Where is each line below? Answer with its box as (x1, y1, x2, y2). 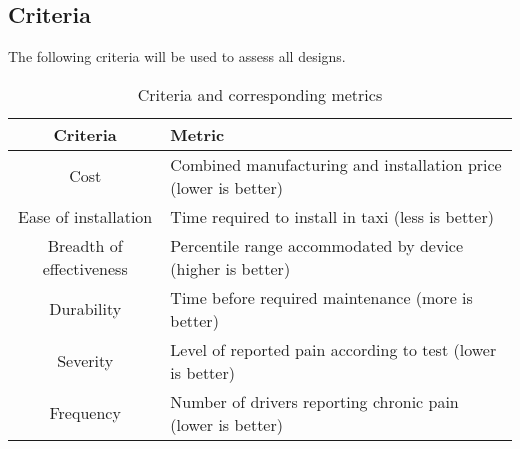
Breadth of (47, 233, 123, 257)
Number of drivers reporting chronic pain (170, 389, 459, 413)
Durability (49, 297, 122, 321)
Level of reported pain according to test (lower (170, 337, 497, 361)
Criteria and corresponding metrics (137, 82, 383, 106)
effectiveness (42, 256, 128, 280)
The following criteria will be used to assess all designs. (8, 46, 346, 67)
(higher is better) (170, 256, 291, 280)
